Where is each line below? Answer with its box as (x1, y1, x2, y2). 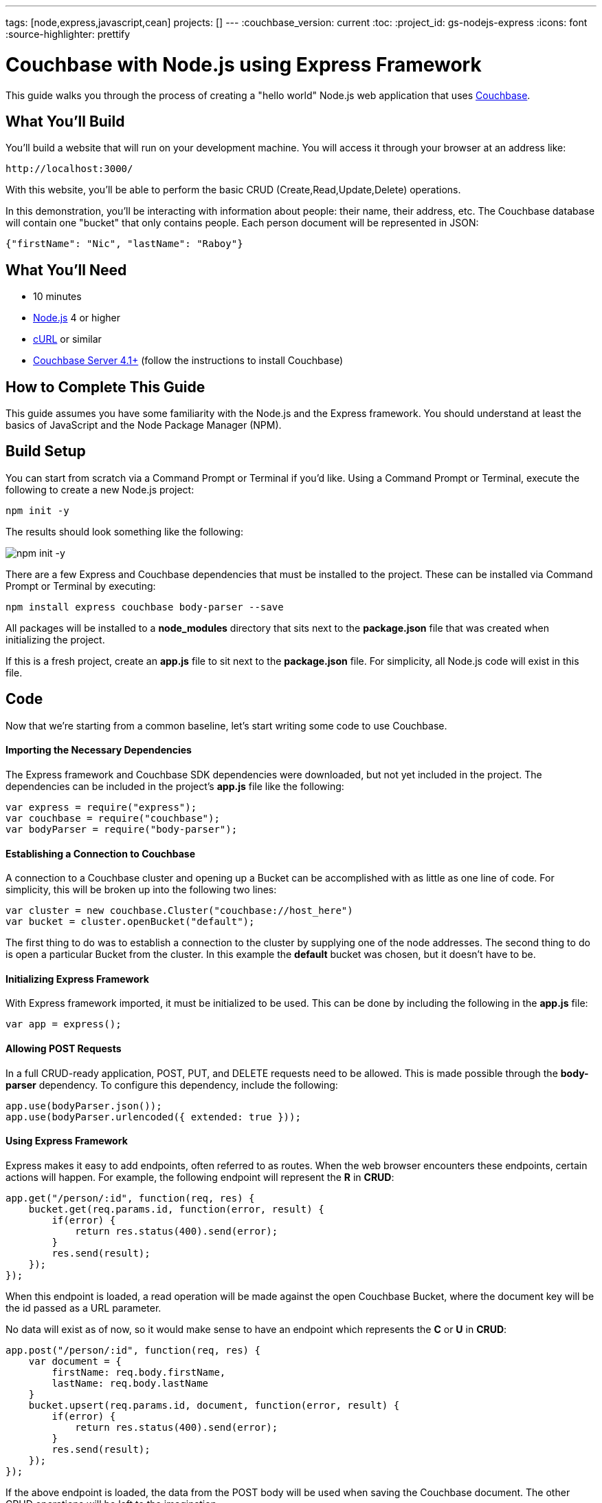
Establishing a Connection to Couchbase (5, 847, 196, 860)
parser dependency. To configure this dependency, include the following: (5, 1078, 338, 1091)
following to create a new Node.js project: (5, 483, 194, 495)
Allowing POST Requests (5, 1042, 122, 1054)
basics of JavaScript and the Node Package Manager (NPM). (5, 419, 282, 431)
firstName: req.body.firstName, (52, 1366, 226, 1378)
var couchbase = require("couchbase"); (5, 812, 220, 824)
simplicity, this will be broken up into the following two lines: (5, 884, 277, 896)
